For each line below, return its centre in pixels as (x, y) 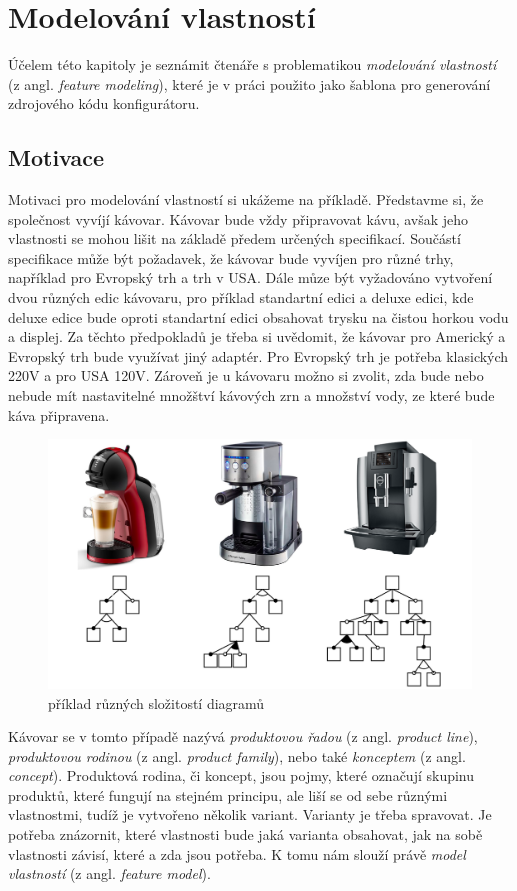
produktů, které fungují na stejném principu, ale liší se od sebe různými (228, 794)
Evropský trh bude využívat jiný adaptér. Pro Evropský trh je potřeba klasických (258, 355)
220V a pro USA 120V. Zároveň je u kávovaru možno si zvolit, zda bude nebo (246, 375)
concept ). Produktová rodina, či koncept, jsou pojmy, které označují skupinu (241, 775)
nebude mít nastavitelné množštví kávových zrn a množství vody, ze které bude (251, 395)
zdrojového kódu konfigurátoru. (104, 103)
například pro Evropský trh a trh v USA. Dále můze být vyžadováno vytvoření (250, 277)
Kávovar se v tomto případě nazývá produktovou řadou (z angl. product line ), (243, 736)
